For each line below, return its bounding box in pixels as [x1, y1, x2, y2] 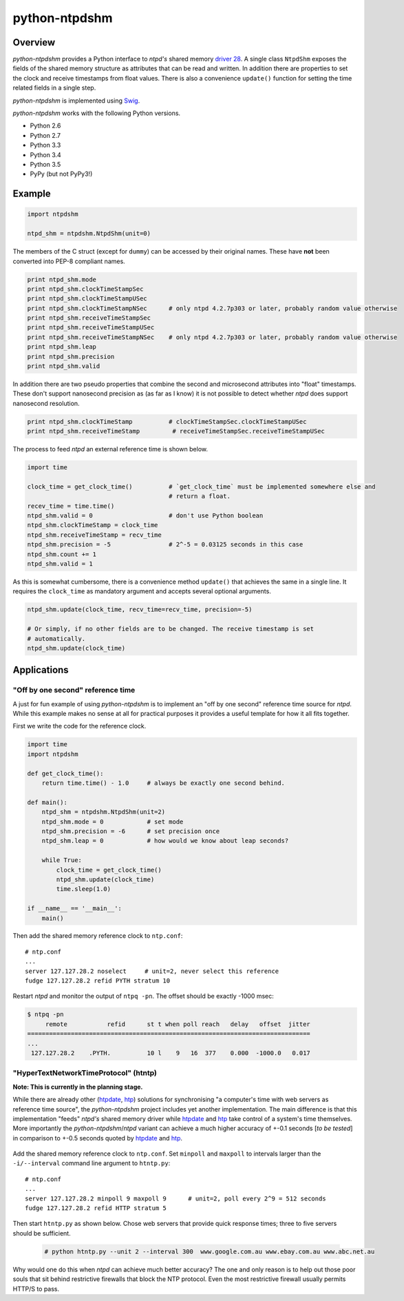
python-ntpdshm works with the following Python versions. [12, 109, 181, 117]
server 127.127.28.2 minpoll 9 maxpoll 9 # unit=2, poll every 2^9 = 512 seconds [25, 1194, 326, 1202]
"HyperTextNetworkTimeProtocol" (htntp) [12, 1068, 158, 1078]
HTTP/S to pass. [12, 1284, 60, 1293]
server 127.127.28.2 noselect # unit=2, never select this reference [25, 967, 279, 975]
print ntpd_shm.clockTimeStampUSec [27, 295, 147, 303]
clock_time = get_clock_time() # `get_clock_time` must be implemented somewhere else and [27, 482, 376, 491]
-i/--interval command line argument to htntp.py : [12, 1159, 171, 1167]
